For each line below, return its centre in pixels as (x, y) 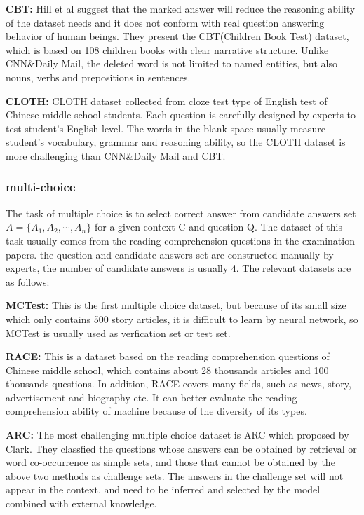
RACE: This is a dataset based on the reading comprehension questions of (168, 356)
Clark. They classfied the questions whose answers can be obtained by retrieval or (181, 448)
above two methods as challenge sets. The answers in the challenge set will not (175, 475)
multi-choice (41, 187)
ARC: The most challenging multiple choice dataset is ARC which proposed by (177, 435)
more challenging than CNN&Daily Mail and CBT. (116, 155)
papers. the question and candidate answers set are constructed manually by (170, 254)
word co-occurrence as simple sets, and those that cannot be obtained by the (170, 462)
